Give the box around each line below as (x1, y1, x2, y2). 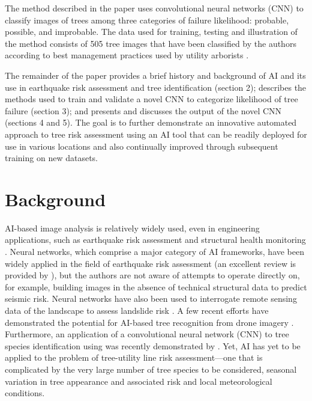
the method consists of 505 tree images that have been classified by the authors (5, 37, 296, 49)
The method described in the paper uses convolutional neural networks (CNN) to (5, 2, 304, 14)
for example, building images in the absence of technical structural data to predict (5, 280, 307, 293)
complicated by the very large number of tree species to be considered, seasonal (5, 363, 297, 375)
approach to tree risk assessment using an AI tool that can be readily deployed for (5, 127, 307, 140)
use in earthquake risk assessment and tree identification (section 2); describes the (5, 81, 307, 93)
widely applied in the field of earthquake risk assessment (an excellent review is (5, 257, 296, 269)
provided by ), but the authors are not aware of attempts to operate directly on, (5, 269, 300, 281)
